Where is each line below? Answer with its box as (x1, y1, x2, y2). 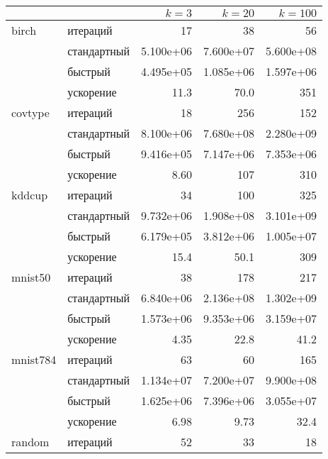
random (11, 433, 50, 450)
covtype (11, 104, 50, 121)
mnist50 (11, 269, 51, 285)
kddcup (11, 187, 48, 203)
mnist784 (11, 351, 57, 367)
